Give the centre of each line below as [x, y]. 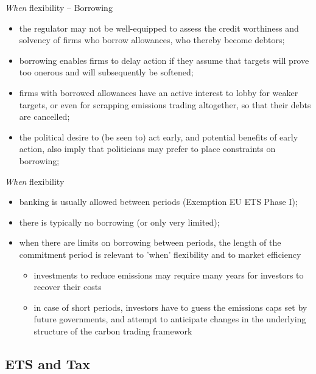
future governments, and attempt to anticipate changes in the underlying [170, 319]
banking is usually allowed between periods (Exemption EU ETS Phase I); [158, 202]
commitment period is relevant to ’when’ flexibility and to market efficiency [160, 254]
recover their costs [68, 287]
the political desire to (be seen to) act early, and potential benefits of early [159, 137]
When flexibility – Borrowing [59, 7]
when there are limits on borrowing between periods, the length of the [150, 242]
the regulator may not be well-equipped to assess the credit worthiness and [159, 28]
